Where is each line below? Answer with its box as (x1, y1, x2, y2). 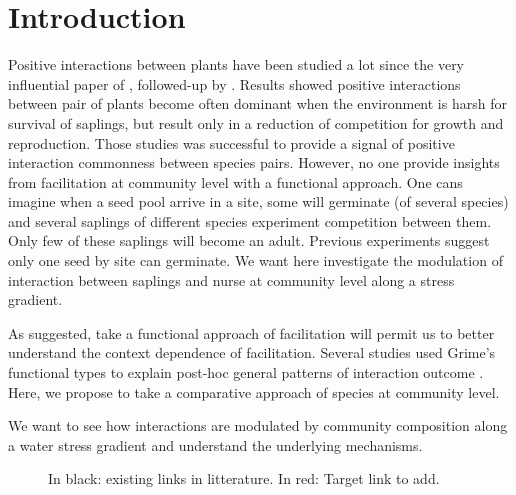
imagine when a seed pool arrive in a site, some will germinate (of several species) (8, 191, 509, 212)
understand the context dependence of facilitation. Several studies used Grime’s (8, 342, 496, 363)
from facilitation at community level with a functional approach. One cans (8, 171, 463, 192)
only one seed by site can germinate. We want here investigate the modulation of (8, 250, 503, 271)
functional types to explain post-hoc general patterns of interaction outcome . (8, 362, 484, 383)
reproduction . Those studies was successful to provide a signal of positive (8, 132, 455, 153)
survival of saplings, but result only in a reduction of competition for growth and (8, 112, 504, 133)
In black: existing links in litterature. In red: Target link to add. (48, 468, 440, 489)
